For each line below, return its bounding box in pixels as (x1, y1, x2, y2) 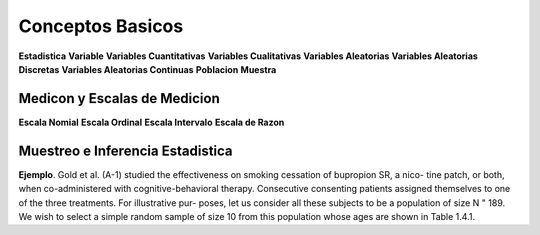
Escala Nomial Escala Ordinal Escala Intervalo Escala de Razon (18, 116, 285, 128)
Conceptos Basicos (18, 15, 184, 37)
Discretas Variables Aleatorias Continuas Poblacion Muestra (18, 63, 277, 75)
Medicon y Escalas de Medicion (18, 90, 220, 107)
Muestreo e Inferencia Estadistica (18, 142, 234, 159)
